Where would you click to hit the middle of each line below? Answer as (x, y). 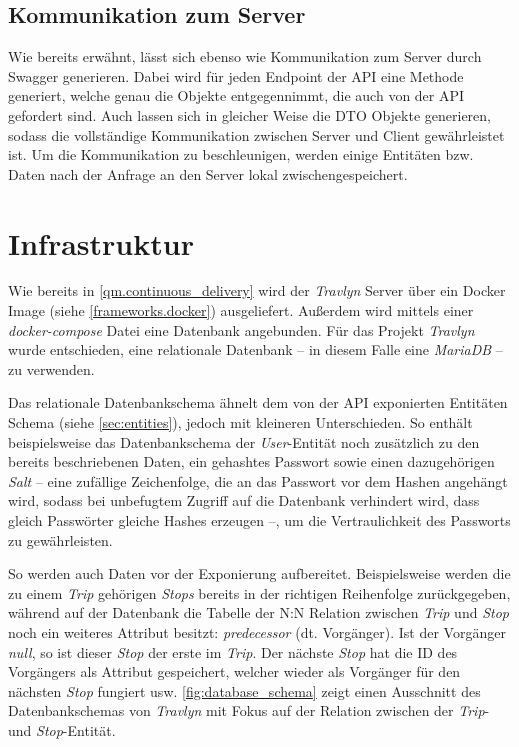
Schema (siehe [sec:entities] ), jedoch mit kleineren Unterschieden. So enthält (240, 422)
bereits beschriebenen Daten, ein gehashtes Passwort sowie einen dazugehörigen (251, 461)
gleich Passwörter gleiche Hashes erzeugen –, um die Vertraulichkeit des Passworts (259, 520)
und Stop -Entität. (62, 729)
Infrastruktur (101, 242)
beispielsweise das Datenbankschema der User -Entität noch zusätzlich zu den (244, 441)
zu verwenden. (51, 368)
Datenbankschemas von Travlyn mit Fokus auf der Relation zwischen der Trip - (249, 710)
